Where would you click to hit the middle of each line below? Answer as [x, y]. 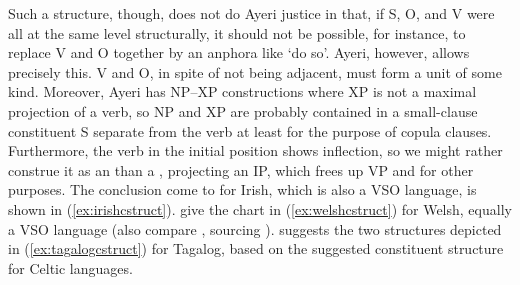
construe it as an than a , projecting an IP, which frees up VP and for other [241, 169]
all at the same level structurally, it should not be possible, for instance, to [237, 32]
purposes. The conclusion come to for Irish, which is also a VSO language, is [242, 189]
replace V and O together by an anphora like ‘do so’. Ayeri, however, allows [239, 52]
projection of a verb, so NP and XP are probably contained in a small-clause [243, 110]
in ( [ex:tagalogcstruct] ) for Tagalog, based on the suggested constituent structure [256, 248]
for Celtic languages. [70, 267]
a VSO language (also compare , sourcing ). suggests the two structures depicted [255, 228]
